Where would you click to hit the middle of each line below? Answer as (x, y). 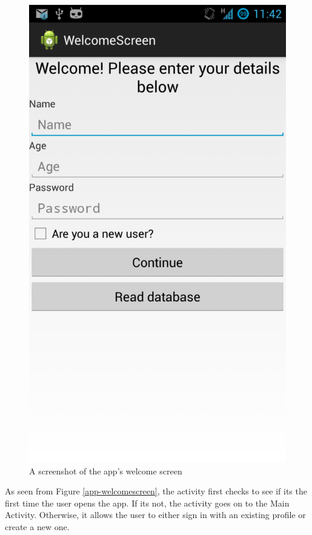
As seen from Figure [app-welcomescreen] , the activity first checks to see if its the (156, 491)
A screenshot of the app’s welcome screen (106, 470)
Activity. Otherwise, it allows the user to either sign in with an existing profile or (155, 515)
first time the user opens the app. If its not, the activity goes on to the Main (147, 503)
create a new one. (37, 527)
